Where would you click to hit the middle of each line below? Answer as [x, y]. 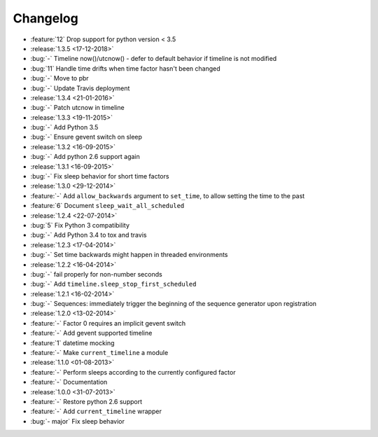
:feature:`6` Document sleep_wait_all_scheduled [107, 206]
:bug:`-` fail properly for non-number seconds [96, 274]
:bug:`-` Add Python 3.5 [64, 127]
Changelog [45, 18]
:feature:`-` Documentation [69, 382]
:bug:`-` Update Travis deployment [80, 88]
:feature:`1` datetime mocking [72, 342]
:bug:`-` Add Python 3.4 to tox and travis [89, 235]
